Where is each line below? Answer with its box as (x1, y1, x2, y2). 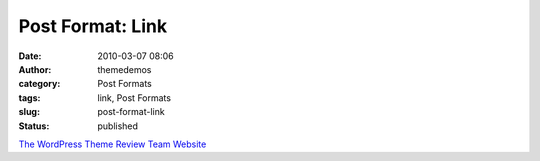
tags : (18, 91, 41, 104)
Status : (18, 120, 50, 132)
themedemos (97, 63, 152, 75)
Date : (18, 50, 42, 62)
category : (18, 78, 61, 90)
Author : (18, 63, 52, 75)
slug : (18, 106, 40, 118)
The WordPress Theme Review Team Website (18, 138, 207, 150)
